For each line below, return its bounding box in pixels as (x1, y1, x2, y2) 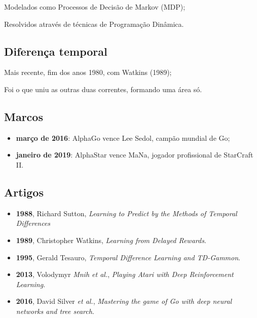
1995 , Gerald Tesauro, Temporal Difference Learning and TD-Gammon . (16, 252, 240, 262)
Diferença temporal (4, 43, 107, 59)
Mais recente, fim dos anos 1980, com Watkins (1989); (4, 67, 172, 77)
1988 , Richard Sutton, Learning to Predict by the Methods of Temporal (16, 208, 237, 218)
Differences (16, 218, 51, 228)
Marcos (4, 108, 43, 124)
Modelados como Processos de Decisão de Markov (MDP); (4, 2, 186, 12)
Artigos (4, 184, 44, 200)
